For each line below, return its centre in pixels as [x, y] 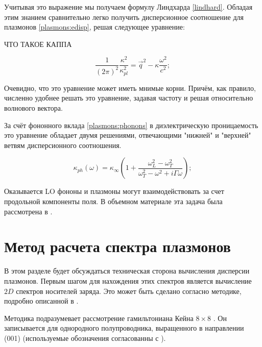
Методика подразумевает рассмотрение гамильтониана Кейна [99, 318]
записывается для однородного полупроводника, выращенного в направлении [124, 328]
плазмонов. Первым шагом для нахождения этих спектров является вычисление [128, 280]
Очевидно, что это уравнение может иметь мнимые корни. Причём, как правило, [130, 88]
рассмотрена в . [28, 211]
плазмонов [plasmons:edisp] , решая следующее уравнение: [94, 27]
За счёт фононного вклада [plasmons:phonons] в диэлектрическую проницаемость [131, 125]
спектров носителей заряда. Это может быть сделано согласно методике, [129, 291]
